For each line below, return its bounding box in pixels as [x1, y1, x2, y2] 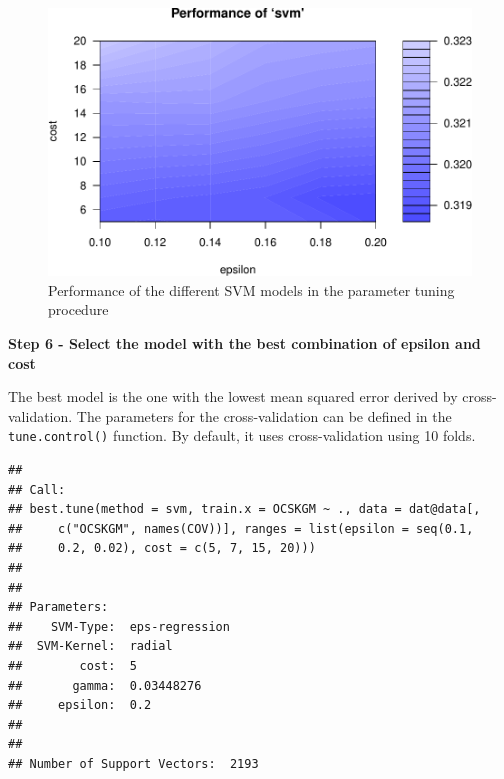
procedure [48, 299, 109, 320]
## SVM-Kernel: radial [8, 639, 173, 654]
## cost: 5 [8, 658, 137, 673]
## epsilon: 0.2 [8, 698, 152, 713]
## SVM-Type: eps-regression [8, 619, 230, 634]
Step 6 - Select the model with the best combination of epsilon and [8, 332, 481, 353]
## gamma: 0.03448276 [8, 678, 202, 693]
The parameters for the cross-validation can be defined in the [76, 405, 452, 426]
